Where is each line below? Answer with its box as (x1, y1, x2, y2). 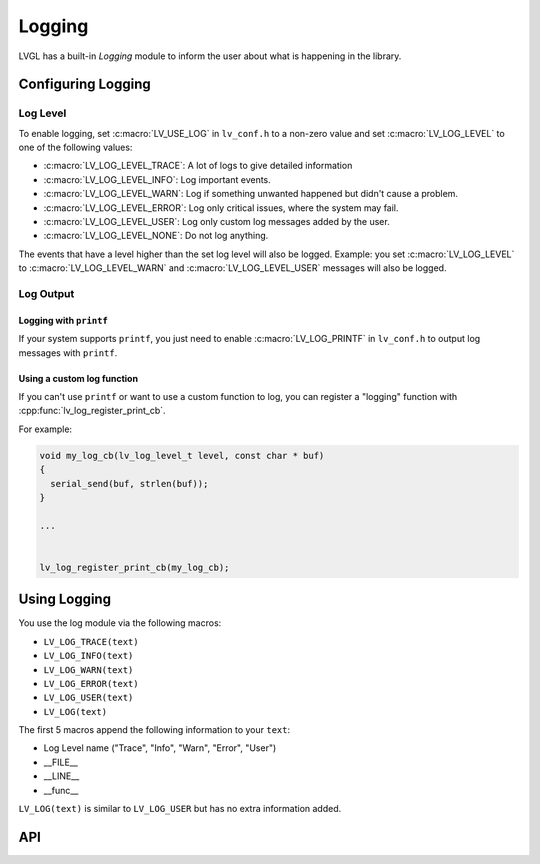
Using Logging (18, 591, 112, 608)
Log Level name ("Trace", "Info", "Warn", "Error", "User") (43, 742, 277, 754)
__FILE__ (43, 756, 79, 768)
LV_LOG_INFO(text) (43, 650, 134, 662)
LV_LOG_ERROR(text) (43, 678, 139, 689)
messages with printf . (18, 346, 118, 359)
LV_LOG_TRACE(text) (43, 636, 139, 647)
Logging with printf (18, 314, 109, 326)
